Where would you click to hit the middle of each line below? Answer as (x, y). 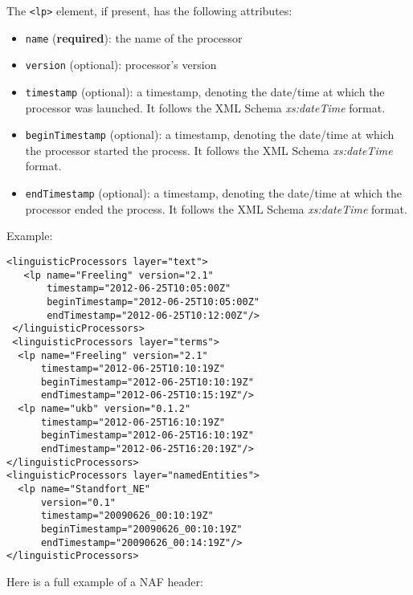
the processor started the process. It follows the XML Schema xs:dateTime (209, 150)
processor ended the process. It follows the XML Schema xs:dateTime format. (216, 208)
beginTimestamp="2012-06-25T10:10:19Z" (147, 382)
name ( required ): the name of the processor (134, 37)
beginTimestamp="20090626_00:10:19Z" (141, 530)
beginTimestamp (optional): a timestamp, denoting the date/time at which (210, 134)
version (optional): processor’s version (121, 65)
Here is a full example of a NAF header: (105, 581)
